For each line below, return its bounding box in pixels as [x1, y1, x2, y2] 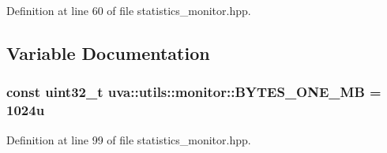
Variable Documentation [6, 40, 210, 65]
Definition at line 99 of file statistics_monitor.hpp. [6, 131, 251, 147]
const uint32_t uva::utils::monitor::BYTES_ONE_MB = [6, 82, 381, 102]
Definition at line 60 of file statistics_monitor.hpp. [6, 2, 251, 18]
